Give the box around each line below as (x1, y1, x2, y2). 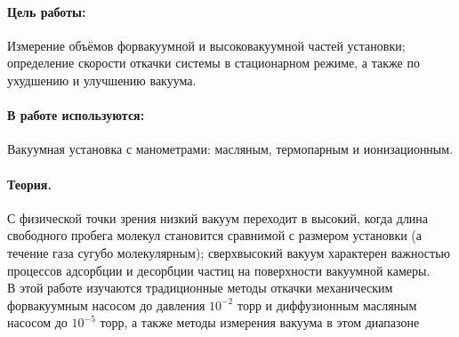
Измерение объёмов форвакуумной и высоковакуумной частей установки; (7, 36, 406, 54)
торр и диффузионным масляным (237, 295, 417, 314)
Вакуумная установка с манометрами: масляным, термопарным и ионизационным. (7, 140, 454, 158)
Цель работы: (7, 2, 86, 20)
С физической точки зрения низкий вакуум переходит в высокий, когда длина (7, 208, 429, 227)
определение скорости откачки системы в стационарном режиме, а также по (7, 53, 420, 72)
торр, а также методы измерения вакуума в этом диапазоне (100, 313, 420, 332)
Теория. (7, 174, 52, 193)
